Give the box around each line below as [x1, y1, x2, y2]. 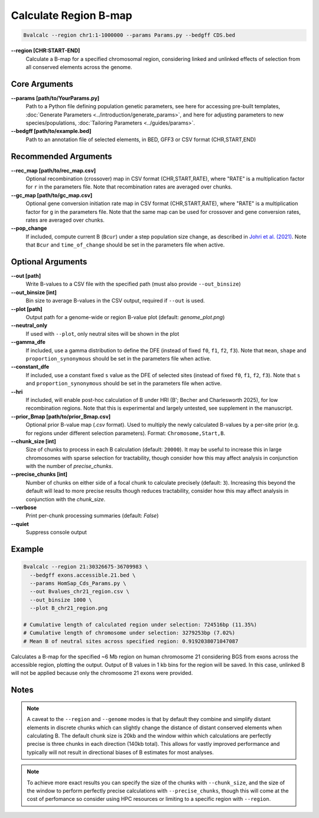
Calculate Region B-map [11, 9, 132, 22]
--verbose [11, 504, 37, 511]
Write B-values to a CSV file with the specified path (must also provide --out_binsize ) [25, 281, 242, 288]
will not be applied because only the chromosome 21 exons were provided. [11, 670, 193, 677]
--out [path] [11, 272, 41, 280]
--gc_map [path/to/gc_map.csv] [11, 191, 93, 199]
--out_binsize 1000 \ [30, 596, 93, 603]
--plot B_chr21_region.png [30, 605, 108, 612]
